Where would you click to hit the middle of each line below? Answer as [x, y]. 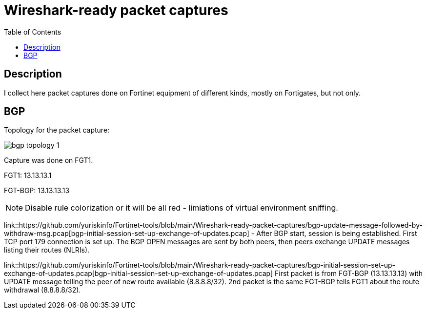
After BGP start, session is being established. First [337, 234]
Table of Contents [33, 32]
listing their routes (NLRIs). [47, 250]
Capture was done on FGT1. [49, 160]
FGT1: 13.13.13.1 [28, 176]
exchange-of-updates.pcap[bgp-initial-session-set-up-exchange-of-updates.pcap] [139, 274]
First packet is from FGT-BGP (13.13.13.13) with [348, 274]
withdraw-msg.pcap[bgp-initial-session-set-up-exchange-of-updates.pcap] [127, 234]
